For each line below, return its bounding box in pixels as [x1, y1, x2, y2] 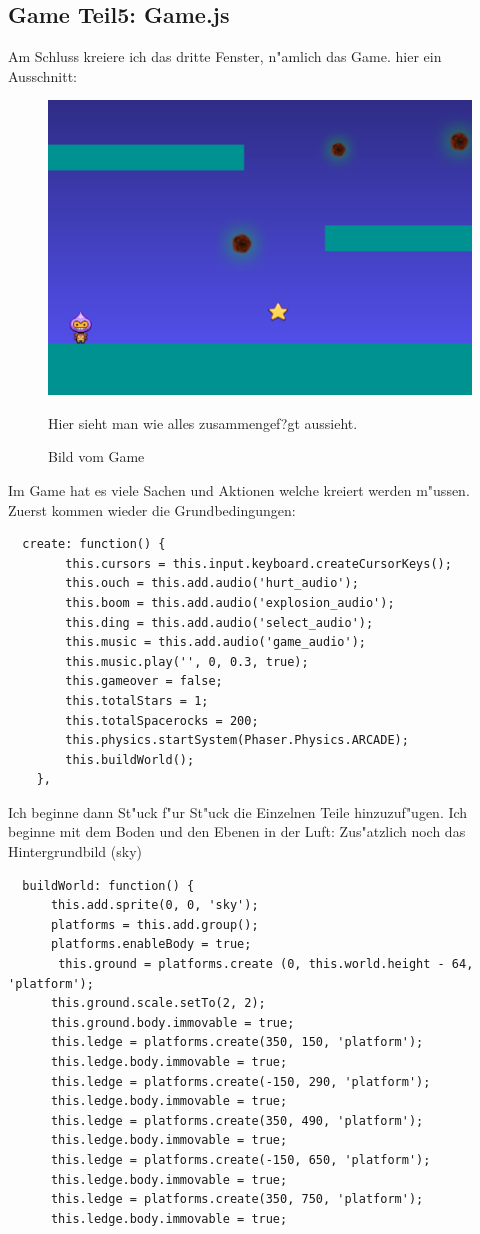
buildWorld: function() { [22, 878, 195, 893]
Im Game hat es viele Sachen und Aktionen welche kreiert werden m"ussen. [8, 479, 470, 500]
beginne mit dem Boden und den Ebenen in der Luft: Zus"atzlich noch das [8, 821, 466, 842]
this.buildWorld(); [65, 752, 195, 767]
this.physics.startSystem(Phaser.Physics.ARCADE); [65, 733, 409, 748]
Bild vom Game [48, 446, 145, 467]
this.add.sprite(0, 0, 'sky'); [50, 898, 259, 913]
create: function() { [22, 537, 166, 552]
